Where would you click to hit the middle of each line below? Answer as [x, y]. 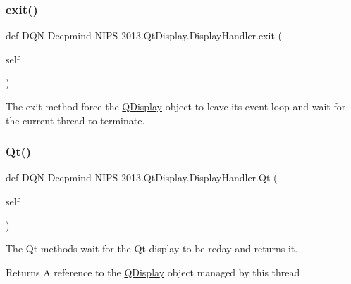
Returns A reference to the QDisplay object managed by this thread [153, 272]
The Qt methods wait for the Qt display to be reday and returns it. [152, 248]
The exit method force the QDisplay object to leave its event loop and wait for [176, 106]
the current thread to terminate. [75, 120]
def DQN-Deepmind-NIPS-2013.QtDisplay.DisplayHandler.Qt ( [142, 177]
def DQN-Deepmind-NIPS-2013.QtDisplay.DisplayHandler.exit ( [144, 35]
